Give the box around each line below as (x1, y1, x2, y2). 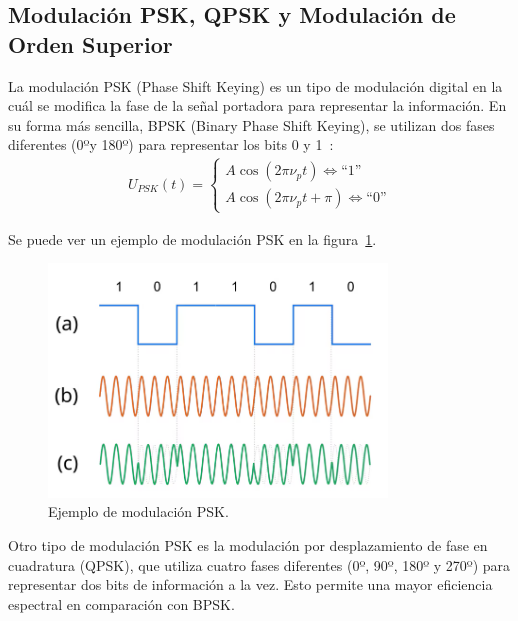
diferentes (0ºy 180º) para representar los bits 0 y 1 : (8, 134, 334, 155)
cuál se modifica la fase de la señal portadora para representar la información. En (8, 95, 507, 116)
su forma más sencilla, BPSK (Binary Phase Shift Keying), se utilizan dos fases (8, 114, 495, 135)
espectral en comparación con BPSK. (8, 593, 235, 614)
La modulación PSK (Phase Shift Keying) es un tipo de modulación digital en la (8, 75, 503, 96)
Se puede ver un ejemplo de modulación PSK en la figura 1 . (8, 228, 377, 249)
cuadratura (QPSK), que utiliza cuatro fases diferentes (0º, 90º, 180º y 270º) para (8, 554, 511, 575)
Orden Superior (8, 28, 173, 59)
